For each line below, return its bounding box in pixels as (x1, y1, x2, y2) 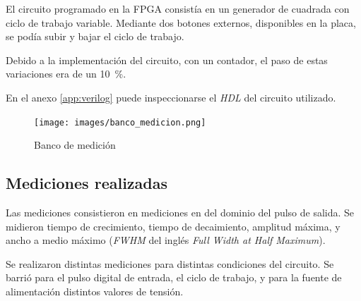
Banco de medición (34, 137, 116, 152)
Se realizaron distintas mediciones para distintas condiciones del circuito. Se (6, 256, 334, 271)
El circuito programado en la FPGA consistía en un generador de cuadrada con (6, 1, 350, 16)
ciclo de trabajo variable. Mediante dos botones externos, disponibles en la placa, (6, 15, 356, 30)
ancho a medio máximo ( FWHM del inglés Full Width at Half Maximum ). (6, 233, 326, 247)
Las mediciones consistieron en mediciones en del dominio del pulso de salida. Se (6, 205, 355, 220)
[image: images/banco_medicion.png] (34, 117, 206, 128)
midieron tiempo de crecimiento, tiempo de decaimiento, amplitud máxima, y (6, 219, 341, 233)
